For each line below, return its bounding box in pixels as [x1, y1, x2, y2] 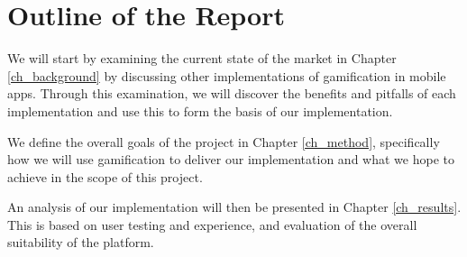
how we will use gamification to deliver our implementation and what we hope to [7, 150, 454, 169]
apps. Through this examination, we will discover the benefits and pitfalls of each [7, 84, 456, 103]
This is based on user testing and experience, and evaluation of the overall [7, 215, 417, 234]
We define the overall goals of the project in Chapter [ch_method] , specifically [7, 132, 440, 151]
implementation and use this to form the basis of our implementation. [7, 101, 393, 120]
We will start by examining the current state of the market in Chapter [7, 49, 397, 68]
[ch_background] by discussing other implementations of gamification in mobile [7, 66, 446, 85]
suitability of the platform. [7, 233, 154, 252]
